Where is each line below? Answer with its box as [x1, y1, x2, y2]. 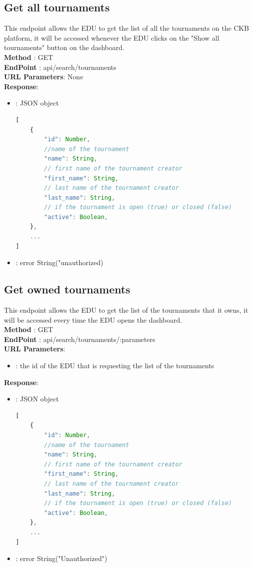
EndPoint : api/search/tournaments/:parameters [4, 334, 155, 344]
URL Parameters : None [4, 71, 83, 82]
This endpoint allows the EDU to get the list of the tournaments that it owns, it [4, 305, 249, 315]
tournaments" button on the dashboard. [4, 42, 125, 53]
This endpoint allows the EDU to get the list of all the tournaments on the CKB [4, 23, 249, 33]
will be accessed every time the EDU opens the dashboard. [4, 314, 182, 325]
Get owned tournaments [4, 282, 131, 297]
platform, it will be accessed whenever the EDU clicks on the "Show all [4, 32, 219, 43]
